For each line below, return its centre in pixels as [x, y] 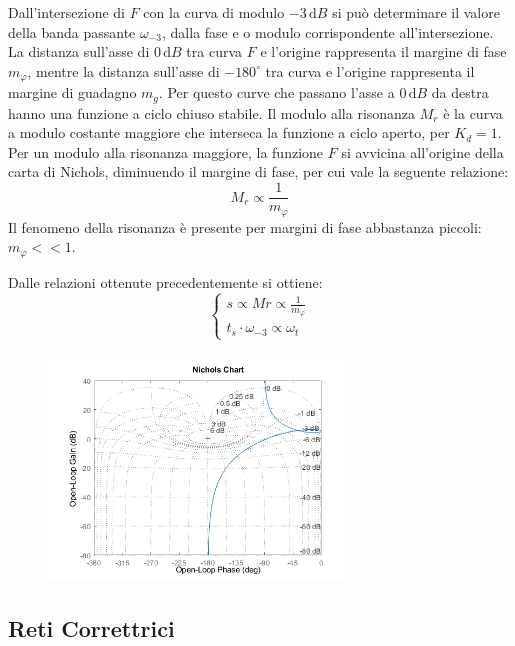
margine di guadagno [72, 92]
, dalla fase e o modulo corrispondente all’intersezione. [328, 31]
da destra [460, 92]
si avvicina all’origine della [422, 151]
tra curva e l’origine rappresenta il [370, 70]
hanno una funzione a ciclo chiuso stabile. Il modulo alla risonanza [212, 112]
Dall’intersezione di [66, 12]
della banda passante [72, 31]
